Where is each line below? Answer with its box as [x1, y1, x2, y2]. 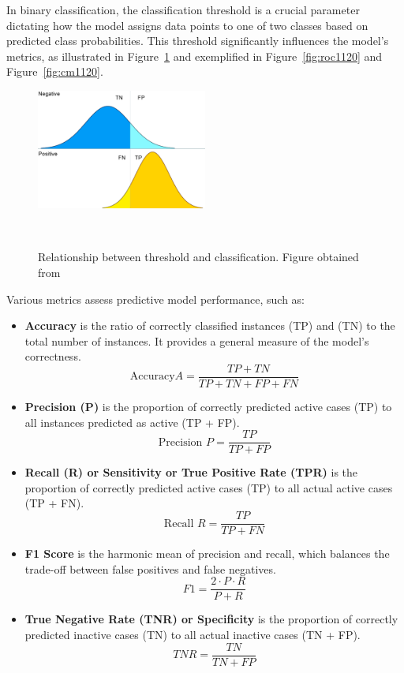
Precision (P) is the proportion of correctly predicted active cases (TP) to [24, 398, 392, 415]
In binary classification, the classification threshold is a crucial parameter [6, 2, 360, 17]
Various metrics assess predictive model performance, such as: [6, 290, 305, 307]
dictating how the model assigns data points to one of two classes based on [6, 17, 368, 33]
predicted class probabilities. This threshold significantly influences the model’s [6, 32, 389, 49]
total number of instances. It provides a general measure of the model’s [24, 332, 369, 349]
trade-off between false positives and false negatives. [24, 560, 276, 577]
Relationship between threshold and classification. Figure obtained [38, 249, 359, 265]
